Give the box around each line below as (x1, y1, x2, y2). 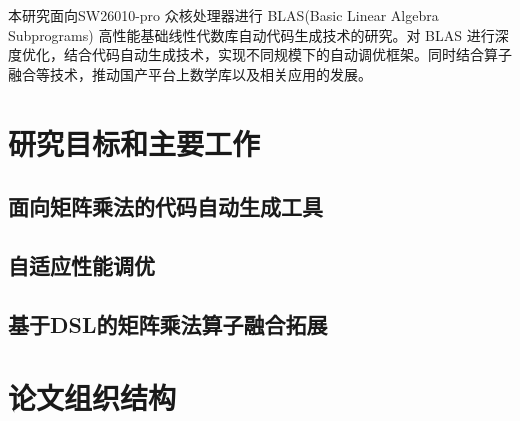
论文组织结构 (8, 377, 177, 418)
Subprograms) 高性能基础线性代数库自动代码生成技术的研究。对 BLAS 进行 (8, 24, 495, 45)
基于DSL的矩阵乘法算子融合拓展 (8, 308, 328, 339)
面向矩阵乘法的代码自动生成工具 (8, 191, 323, 222)
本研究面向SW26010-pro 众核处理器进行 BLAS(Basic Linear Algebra (8, 5, 439, 25)
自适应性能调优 (8, 249, 155, 280)
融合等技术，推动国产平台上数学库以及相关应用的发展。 (8, 63, 372, 84)
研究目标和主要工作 (8, 122, 261, 163)
